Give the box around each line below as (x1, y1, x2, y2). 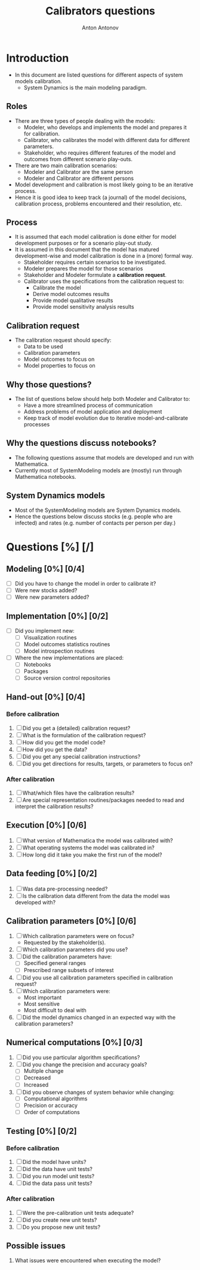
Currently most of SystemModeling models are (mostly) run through (14, 466, 182, 474)
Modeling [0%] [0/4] (6, 564, 85, 574)
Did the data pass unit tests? (22, 1179, 93, 1187)
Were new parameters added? (14, 593, 90, 601)
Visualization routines (23, 634, 77, 641)
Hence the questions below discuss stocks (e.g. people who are (14, 512, 173, 520)
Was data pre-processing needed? (22, 885, 108, 892)
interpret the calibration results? (14, 803, 94, 810)
